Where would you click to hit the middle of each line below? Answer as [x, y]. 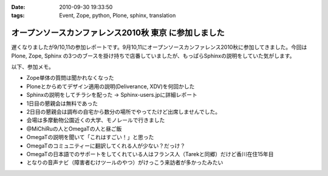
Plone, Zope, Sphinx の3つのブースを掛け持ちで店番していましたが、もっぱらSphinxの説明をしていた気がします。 [153, 56]
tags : [18, 16]
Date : [18, 7]
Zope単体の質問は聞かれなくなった [70, 78]
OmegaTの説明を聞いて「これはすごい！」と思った [90, 137]
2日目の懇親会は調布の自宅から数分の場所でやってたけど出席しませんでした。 [124, 112]
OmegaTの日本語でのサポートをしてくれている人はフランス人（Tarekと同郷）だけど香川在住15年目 [150, 154]
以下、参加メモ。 [32, 67]
